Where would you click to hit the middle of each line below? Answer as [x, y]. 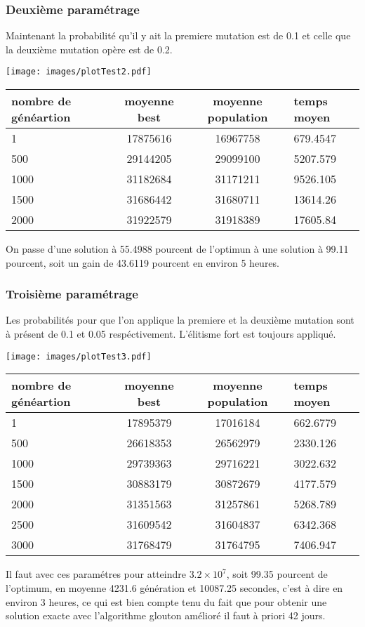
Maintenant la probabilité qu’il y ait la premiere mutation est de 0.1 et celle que [178, 35]
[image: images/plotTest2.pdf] [79, 72]
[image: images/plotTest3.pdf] [79, 356]
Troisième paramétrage [72, 294]
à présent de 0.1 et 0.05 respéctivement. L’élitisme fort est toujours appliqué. [171, 334]
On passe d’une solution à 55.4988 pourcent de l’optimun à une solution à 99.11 [177, 249]
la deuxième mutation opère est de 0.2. [89, 49]
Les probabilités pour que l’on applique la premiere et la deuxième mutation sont [180, 320]
